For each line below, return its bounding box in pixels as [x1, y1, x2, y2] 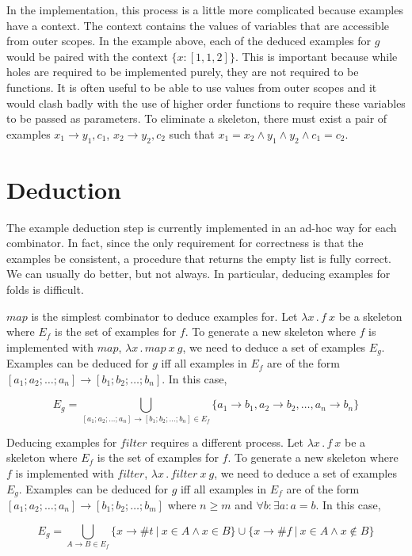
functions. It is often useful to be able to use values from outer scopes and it [6, 78, 377, 95]
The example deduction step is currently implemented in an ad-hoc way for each [6, 219, 397, 235]
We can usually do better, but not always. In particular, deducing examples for [6, 265, 391, 282]
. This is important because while [235, 48, 398, 64]
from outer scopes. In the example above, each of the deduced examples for [6, 32, 371, 49]
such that [169, 125, 215, 142]
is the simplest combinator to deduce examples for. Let [31, 307, 298, 324]
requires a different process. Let [151, 433, 303, 450]
